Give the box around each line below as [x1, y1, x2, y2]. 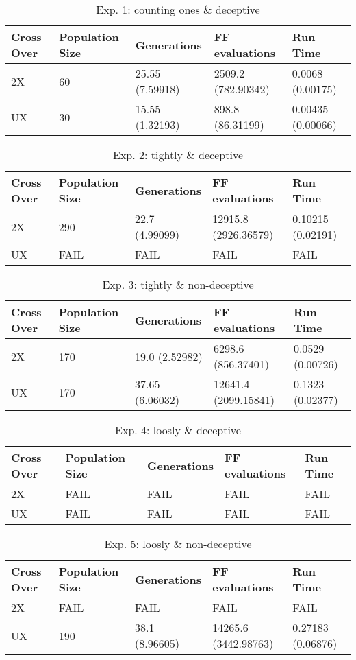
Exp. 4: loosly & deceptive [115, 422, 241, 438]
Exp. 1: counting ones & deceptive [96, 1, 260, 17]
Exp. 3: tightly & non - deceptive [102, 276, 254, 292]
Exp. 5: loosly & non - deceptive [104, 536, 252, 552]
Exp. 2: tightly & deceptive [112, 147, 244, 163]
